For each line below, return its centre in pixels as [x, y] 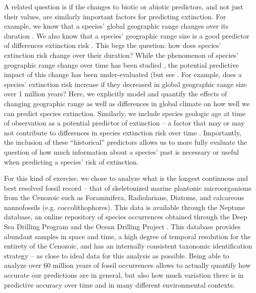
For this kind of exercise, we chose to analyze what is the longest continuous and [126, 178]
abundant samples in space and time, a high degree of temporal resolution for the [128, 236]
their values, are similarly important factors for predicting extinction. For [115, 16]
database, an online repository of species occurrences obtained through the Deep [126, 217]
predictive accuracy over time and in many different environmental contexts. [120, 284]
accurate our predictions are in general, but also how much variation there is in [124, 275]
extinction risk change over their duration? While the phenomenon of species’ [121, 55]
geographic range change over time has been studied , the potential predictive [122, 64]
